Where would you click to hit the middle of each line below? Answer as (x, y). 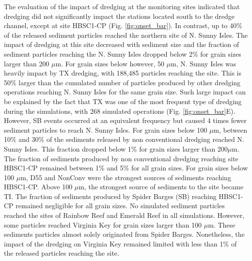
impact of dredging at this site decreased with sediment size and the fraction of (122, 44)
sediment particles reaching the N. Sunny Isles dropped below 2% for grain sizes (123, 54)
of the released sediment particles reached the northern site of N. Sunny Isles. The (126, 35)
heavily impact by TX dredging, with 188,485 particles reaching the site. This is (123, 73)
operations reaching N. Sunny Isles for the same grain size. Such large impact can (125, 92)
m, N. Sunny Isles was (204, 63)
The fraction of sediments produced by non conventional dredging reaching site (121, 158)
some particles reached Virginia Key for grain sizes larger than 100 (103, 224)
